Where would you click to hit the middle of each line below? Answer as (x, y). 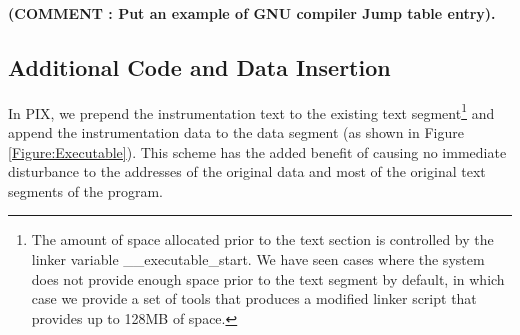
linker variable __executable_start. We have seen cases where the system (258, 259)
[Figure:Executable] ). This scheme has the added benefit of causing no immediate (257, 151)
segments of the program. (85, 190)
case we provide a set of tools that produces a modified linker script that (254, 298)
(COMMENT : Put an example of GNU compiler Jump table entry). (252, 13)
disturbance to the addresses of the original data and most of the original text (247, 171)
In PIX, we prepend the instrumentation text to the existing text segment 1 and (251, 111)
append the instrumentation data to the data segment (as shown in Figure (236, 132)
